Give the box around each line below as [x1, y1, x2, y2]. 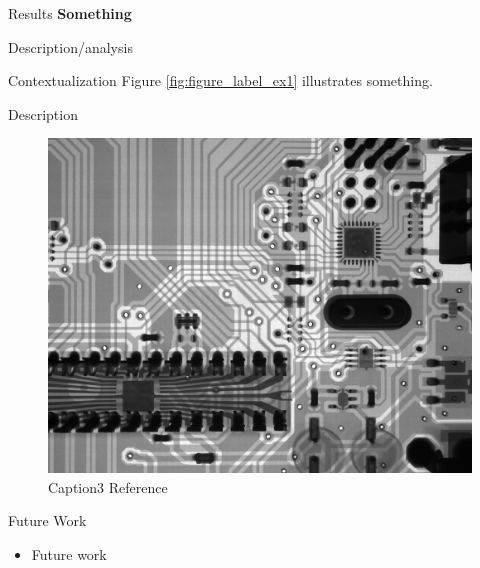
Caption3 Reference [48, 476, 168, 497]
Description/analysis [8, 36, 133, 57]
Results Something [8, 3, 132, 23]
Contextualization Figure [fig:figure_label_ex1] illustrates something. [8, 70, 433, 91]
